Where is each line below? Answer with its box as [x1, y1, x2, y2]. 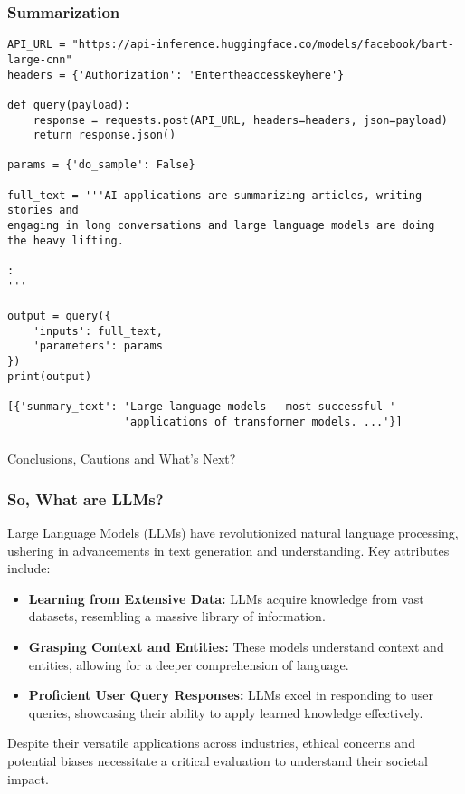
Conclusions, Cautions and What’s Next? [7, 449, 236, 468]
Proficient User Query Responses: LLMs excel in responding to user [28, 685, 433, 704]
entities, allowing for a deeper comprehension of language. [28, 655, 349, 674]
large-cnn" [7, 53, 72, 66]
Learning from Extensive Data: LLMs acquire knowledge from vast [28, 588, 424, 607]
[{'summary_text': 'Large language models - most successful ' [7, 399, 396, 413]
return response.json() [33, 129, 176, 142]
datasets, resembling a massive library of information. [28, 607, 326, 626]
